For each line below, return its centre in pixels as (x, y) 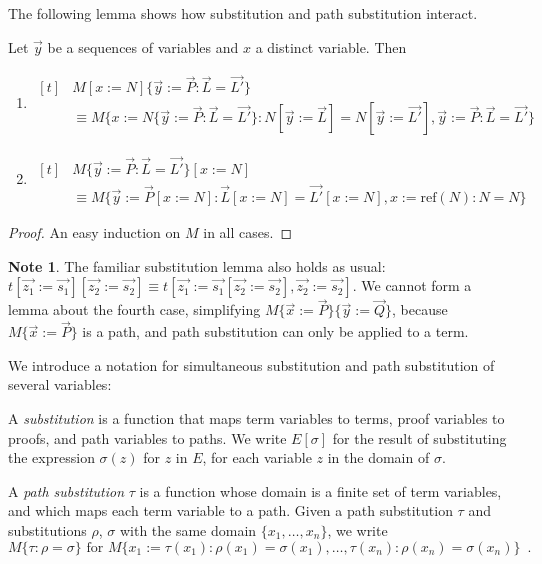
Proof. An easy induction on (94, 231)
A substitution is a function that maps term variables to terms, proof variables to (256, 417)
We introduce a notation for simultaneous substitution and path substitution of (251, 364)
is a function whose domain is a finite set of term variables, (320, 490)
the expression (51, 457)
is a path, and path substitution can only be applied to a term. (275, 331)
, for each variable (257, 457)
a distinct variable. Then (331, 46)
